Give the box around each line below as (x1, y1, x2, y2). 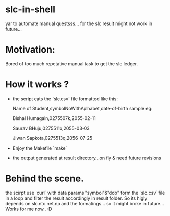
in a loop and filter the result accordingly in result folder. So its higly (5, 195, 148, 201)
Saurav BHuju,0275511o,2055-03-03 (12, 125, 90, 131)
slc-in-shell (5, 4, 55, 15)
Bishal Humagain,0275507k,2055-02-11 (12, 115, 96, 121)
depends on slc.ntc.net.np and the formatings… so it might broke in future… (5, 200, 164, 206)
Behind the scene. (5, 173, 84, 184)
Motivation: (5, 44, 55, 56)
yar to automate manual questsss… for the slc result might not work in (5, 20, 152, 27)
